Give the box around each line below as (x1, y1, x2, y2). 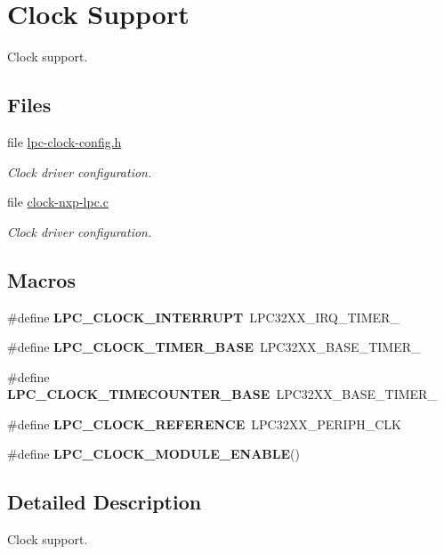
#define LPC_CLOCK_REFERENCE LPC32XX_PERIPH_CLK (7, 414, 401, 433)
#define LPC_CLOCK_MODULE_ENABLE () (7, 444, 300, 463)
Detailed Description (7, 488, 202, 516)
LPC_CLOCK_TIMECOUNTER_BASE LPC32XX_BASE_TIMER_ (7, 385, 437, 403)
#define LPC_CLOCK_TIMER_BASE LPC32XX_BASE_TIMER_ (7, 338, 421, 356)
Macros (7, 265, 76, 293)
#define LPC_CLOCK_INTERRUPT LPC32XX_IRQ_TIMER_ (7, 307, 400, 326)
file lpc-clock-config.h (7, 132, 122, 151)
